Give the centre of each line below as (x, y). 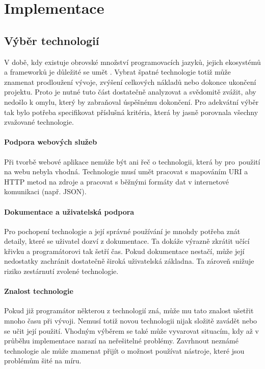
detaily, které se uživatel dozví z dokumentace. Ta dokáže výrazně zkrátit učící (127, 241)
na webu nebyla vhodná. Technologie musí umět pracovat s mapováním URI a (126, 171)
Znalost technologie (39, 291)
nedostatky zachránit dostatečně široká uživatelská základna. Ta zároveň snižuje (129, 261)
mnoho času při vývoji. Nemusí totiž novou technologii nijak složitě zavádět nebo (131, 321)
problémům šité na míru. (43, 361)
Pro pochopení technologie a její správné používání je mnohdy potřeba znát (122, 231)
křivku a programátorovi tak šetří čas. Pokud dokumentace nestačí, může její (124, 251)
